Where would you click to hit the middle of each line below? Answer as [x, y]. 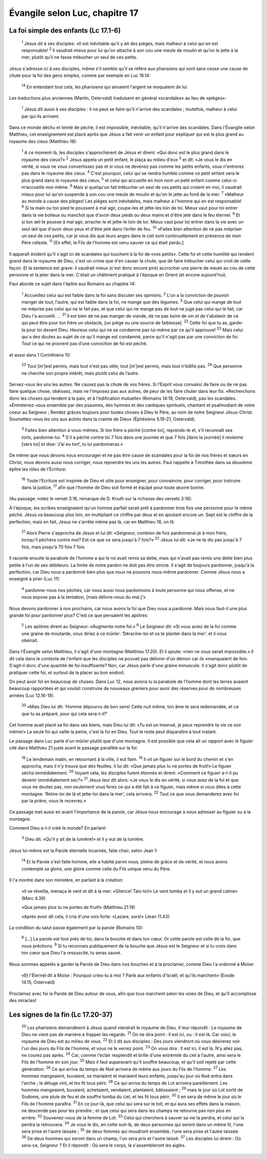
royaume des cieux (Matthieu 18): [43, 141]
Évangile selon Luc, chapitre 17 [74, 13]
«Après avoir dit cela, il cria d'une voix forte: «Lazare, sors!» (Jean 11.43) [96, 916]
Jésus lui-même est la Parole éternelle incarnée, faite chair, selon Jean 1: [83, 850]
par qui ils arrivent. [41, 116]
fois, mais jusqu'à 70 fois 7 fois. [54, 547]
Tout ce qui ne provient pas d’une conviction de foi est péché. [85, 344]
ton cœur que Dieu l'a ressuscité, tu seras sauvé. [71, 953]
